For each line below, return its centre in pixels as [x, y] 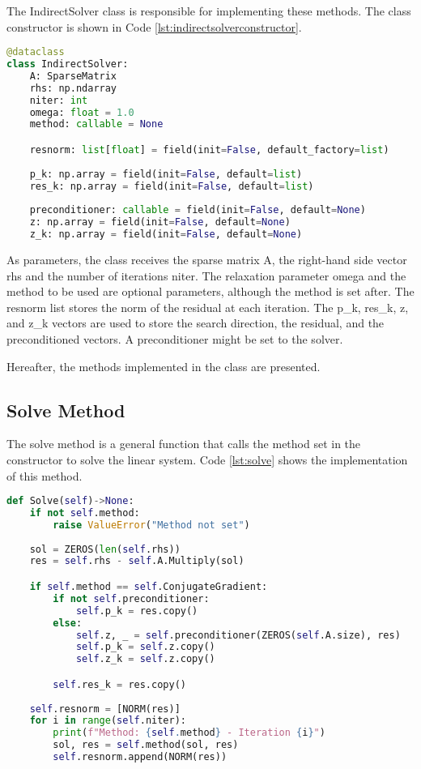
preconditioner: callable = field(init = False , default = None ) [198, 210]
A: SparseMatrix [73, 76]
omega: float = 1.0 [82, 112]
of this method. [45, 475]
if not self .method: [85, 513]
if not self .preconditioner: [131, 598]
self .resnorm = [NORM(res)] [105, 709]
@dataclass [36, 52]
